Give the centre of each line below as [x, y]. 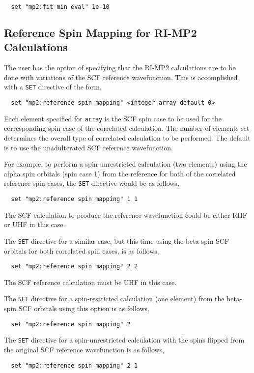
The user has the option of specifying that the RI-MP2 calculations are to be [120, 68]
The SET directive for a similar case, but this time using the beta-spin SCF [117, 241]
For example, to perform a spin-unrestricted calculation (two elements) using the [126, 164]
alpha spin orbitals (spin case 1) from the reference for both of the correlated [120, 173]
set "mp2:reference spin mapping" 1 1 [74, 199]
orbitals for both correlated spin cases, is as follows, [82, 250]
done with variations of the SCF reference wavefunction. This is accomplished [121, 77]
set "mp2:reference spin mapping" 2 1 [74, 365]
